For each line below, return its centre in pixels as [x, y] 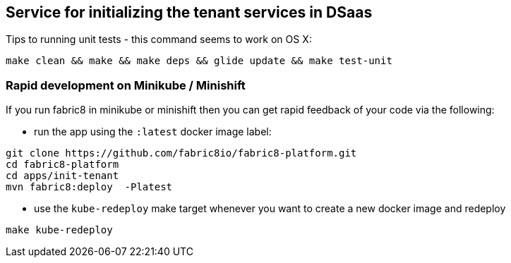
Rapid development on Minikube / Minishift [126, 85]
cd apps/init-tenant [62, 176]
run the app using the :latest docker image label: [153, 132]
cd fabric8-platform [62, 165]
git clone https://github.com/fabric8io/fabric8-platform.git [181, 153]
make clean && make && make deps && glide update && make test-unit [199, 61]
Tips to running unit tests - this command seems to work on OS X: [159, 39]
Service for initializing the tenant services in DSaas [189, 12]
